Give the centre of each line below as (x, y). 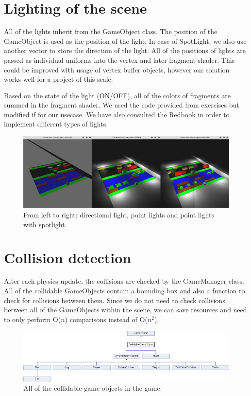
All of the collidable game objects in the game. (93, 388)
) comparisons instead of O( (106, 319)
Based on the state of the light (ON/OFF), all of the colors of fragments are (117, 95)
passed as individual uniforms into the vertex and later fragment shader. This (119, 60)
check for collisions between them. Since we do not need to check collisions (115, 300)
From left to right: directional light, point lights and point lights (119, 215)
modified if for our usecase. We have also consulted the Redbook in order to (117, 114)
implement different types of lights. (56, 124)
